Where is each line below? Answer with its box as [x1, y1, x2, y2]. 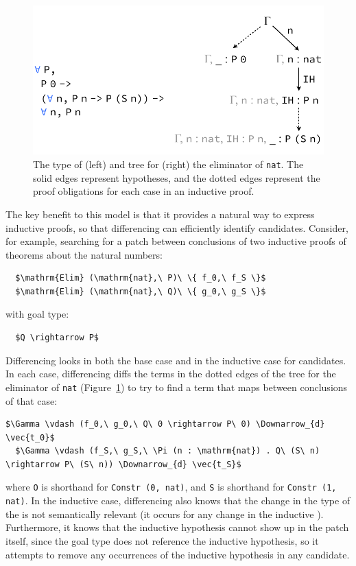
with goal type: [5, 307, 69, 321]
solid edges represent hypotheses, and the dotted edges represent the [33, 170, 320, 185]
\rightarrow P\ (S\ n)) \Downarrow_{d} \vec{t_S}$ [5, 459, 241, 469]
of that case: [5, 393, 58, 408]
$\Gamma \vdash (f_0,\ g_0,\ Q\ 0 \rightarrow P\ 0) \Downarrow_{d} [5, 419, 325, 429]
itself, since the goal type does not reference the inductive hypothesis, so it [5, 533, 319, 547]
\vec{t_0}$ [5, 432, 55, 443]
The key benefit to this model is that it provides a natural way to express [5, 207, 315, 221]
